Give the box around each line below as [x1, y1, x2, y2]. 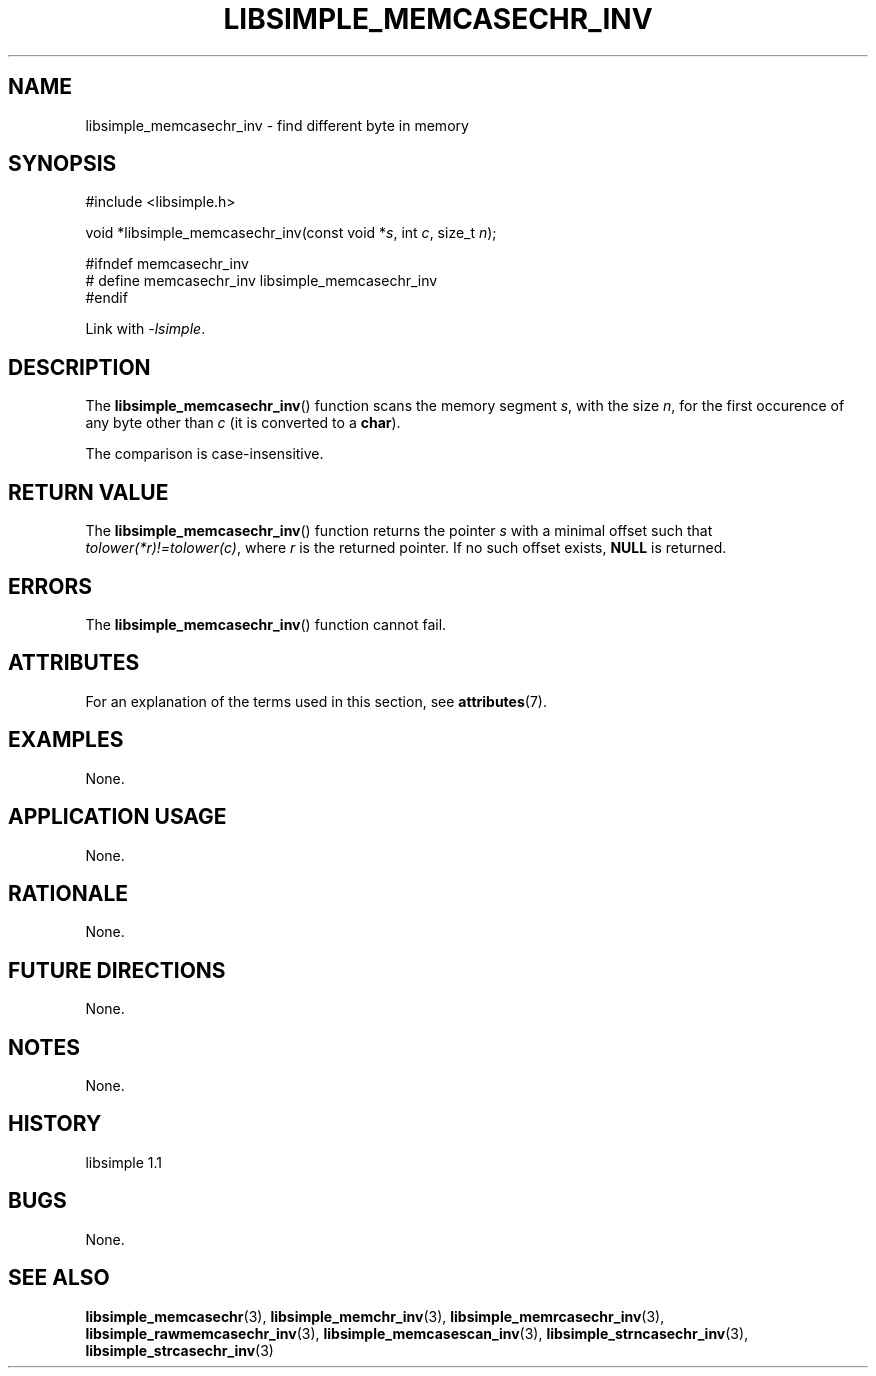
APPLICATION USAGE [8, 804, 227, 830]
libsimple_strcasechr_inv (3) [85, 1341, 274, 1359]
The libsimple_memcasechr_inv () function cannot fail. [85, 615, 447, 633]
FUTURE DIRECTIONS [8, 957, 226, 983]
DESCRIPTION [8, 354, 151, 380]
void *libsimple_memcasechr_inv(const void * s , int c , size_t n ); [85, 224, 497, 242]
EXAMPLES [8, 727, 124, 753]
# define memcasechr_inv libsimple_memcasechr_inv [85, 272, 438, 290]
